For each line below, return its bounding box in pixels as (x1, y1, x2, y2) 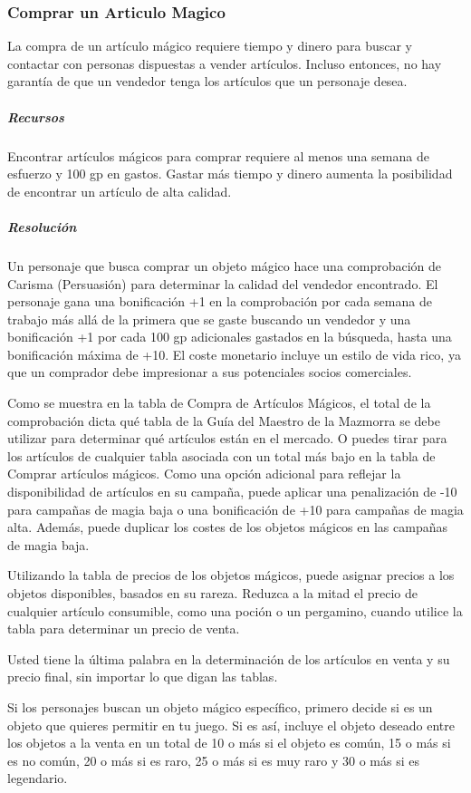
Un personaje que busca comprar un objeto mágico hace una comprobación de (7, 256, 442, 275)
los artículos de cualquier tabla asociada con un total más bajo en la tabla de (7, 446, 436, 465)
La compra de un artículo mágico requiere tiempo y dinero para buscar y (7, 36, 412, 55)
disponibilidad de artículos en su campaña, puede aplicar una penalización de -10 (7, 482, 457, 501)
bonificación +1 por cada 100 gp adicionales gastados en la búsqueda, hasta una (7, 327, 452, 346)
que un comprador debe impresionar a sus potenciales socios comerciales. (7, 363, 412, 382)
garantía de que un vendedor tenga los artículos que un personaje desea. (7, 72, 408, 91)
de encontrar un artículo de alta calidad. (7, 181, 232, 200)
